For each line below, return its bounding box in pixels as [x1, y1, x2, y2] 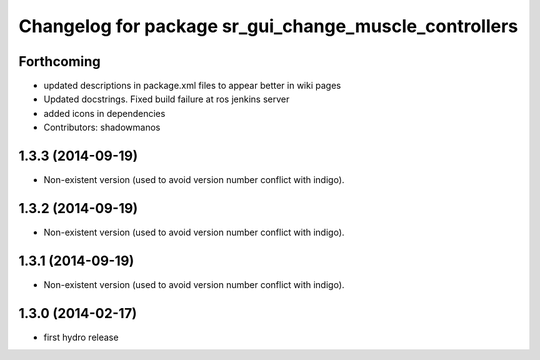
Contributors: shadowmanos [43, 121, 161, 134]
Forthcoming [18, 53, 101, 70]
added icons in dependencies [43, 107, 166, 119]
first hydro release [43, 331, 119, 343]
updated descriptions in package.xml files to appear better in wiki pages [43, 80, 342, 92]
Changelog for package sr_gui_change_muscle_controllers [18, 15, 519, 37]
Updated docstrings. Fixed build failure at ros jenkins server [43, 93, 290, 105]
